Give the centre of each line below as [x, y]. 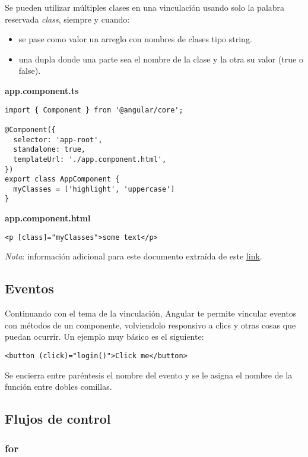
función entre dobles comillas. [58, 386]
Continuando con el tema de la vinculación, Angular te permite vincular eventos [151, 313]
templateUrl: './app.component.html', [90, 159]
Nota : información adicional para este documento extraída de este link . [134, 256]
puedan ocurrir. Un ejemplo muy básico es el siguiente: [104, 337]
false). [30, 71]
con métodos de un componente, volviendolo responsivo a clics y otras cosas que [150, 325]
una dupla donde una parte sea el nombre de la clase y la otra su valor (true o [161, 59]
